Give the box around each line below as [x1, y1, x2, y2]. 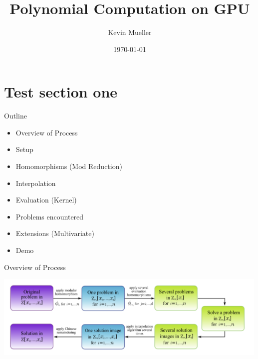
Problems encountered [15, 211, 84, 221]
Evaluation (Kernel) [15, 194, 77, 205]
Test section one [4, 81, 118, 102]
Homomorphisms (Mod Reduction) [15, 161, 122, 171]
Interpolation [15, 177, 56, 188]
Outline [4, 110, 27, 121]
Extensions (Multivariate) [15, 228, 94, 238]
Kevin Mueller [108, 27, 152, 37]
